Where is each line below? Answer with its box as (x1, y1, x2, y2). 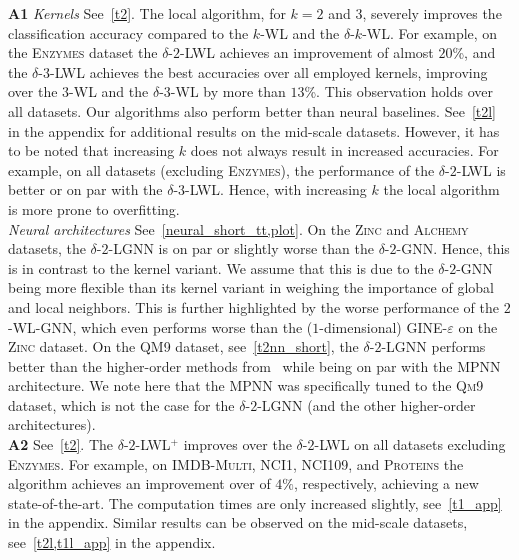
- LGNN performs (381, 336, 486, 357)
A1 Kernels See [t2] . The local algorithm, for (8, 3, 286, 23)
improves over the (183, 434, 292, 455)
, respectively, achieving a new (294, 473, 479, 494)
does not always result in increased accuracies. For (190, 140, 499, 161)
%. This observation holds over (304, 81, 493, 102)
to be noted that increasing (8, 140, 175, 161)
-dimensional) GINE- (319, 316, 448, 337)
